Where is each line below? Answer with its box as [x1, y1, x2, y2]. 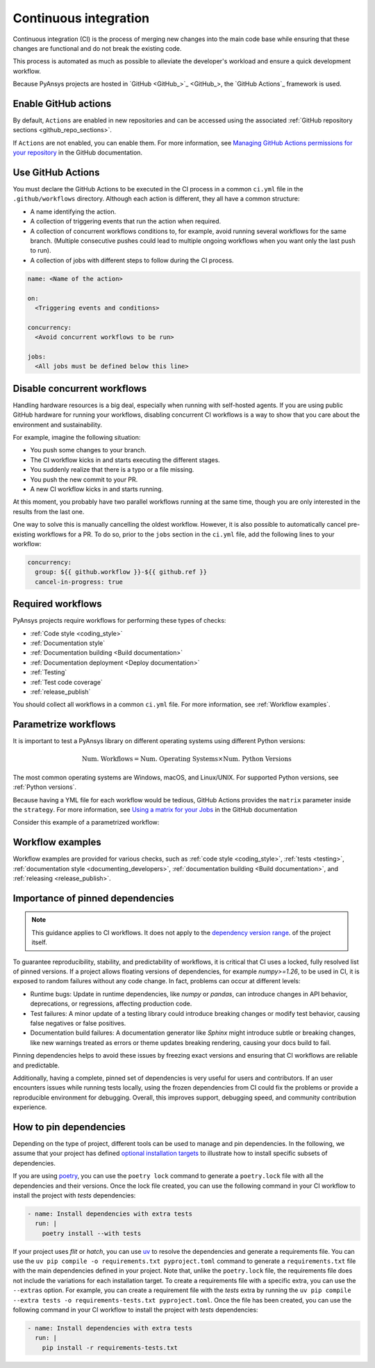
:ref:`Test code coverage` [30, 678, 103, 686]
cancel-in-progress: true [35, 578, 123, 586]
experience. [12, 1103, 47, 1111]
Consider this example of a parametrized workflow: [12, 818, 160, 827]
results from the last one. [12, 507, 85, 516]
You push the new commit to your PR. [30, 475, 138, 484]
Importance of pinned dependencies [12, 892, 174, 904]
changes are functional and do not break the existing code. [12, 44, 182, 52]
